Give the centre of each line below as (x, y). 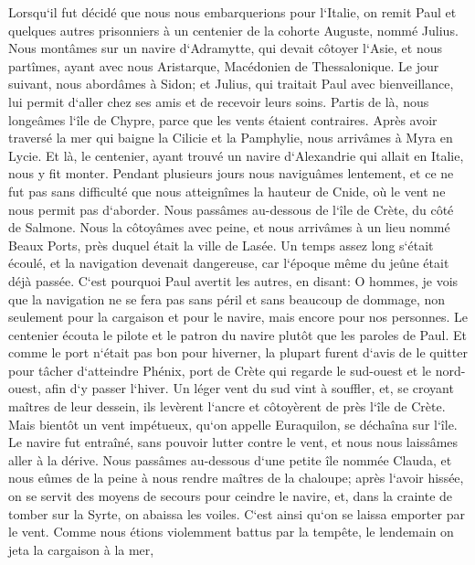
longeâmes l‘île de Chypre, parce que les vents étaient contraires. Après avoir (223, 119)
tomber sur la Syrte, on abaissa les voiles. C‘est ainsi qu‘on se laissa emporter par (237, 513)
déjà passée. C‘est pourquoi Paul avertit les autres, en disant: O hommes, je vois (233, 280)
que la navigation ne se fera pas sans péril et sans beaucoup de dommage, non (227, 298)
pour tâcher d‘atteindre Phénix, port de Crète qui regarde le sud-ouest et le (220, 370)
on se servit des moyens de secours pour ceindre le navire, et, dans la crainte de (231, 496)
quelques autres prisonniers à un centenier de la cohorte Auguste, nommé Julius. (233, 30)
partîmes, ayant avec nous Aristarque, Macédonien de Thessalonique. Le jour (224, 65)
